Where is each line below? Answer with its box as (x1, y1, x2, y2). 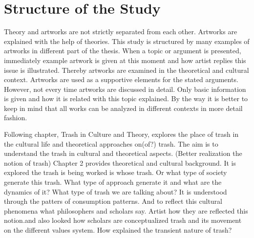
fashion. (4, 112, 27, 123)
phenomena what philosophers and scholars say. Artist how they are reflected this (4, 205, 248, 216)
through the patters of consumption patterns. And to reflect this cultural (4, 196, 222, 206)
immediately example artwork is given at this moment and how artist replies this (4, 55, 246, 65)
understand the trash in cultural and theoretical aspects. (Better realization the (4, 148, 242, 158)
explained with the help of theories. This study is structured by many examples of (4, 36, 250, 46)
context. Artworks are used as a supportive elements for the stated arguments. (4, 74, 238, 85)
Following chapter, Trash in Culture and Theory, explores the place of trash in (4, 129, 239, 139)
